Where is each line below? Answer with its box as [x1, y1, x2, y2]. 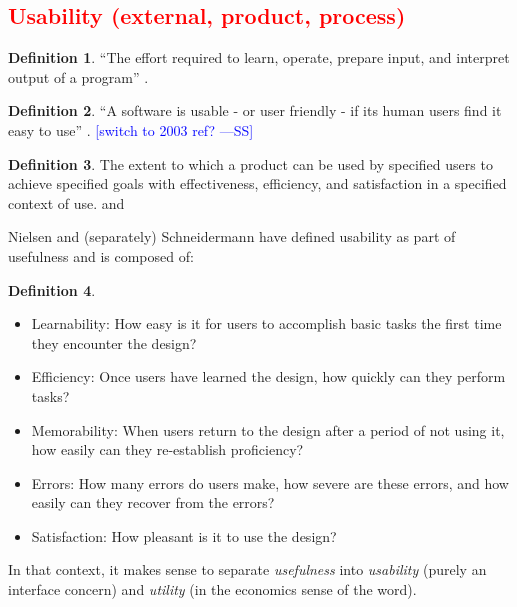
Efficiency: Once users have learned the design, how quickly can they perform [31, 366, 506, 387]
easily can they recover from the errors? [31, 492, 275, 513]
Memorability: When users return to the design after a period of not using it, [31, 419, 505, 440]
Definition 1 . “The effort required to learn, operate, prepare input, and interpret [8, 47, 510, 68]
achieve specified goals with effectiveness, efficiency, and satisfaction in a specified [8, 173, 507, 194]
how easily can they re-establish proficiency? [31, 439, 304, 460]
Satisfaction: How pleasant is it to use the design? [31, 525, 337, 546]
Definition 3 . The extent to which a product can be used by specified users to [8, 153, 493, 174]
